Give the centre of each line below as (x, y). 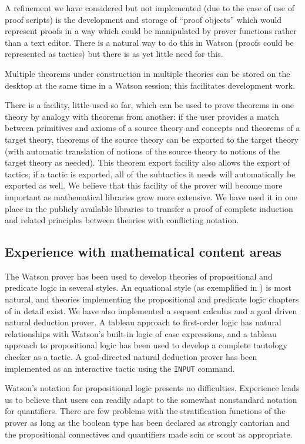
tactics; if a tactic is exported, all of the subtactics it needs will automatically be (150, 174)
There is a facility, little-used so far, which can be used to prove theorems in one (150, 105)
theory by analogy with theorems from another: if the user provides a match (142, 116)
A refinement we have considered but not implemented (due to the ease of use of (150, 8)
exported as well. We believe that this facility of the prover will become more (144, 185)
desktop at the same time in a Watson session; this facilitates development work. (150, 85)
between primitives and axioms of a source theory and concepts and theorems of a (152, 128)
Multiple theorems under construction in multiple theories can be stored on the (148, 73)
